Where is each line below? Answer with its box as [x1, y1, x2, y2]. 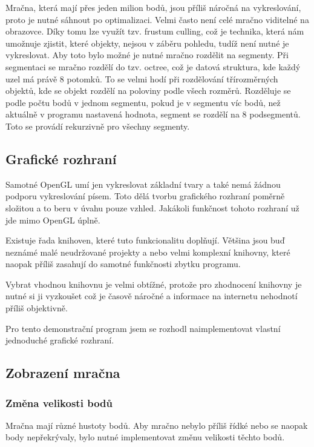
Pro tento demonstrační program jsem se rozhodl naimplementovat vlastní [5, 322, 281, 334]
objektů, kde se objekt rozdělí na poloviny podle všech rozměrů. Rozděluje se [5, 84, 291, 97]
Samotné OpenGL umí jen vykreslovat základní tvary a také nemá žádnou [5, 177, 281, 190]
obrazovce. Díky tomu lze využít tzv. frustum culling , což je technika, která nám [5, 25, 304, 38]
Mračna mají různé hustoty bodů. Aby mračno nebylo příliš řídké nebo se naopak [5, 419, 308, 431]
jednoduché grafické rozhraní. [5, 334, 114, 346]
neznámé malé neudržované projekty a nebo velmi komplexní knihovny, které [5, 245, 290, 258]
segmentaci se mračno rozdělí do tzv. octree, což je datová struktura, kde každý [5, 60, 301, 73]
